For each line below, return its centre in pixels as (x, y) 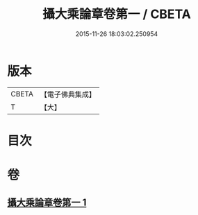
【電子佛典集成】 (68, 94)
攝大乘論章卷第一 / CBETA (117, 14)
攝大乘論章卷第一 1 (47, 203)
